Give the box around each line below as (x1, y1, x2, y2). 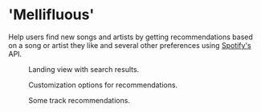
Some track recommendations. (28, 95, 131, 105)
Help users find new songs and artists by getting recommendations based (8, 32, 253, 42)
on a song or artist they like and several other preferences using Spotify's (8, 40, 251, 50)
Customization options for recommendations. (28, 80, 178, 90)
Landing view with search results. (28, 64, 140, 74)
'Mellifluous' (8, 6, 95, 24)
